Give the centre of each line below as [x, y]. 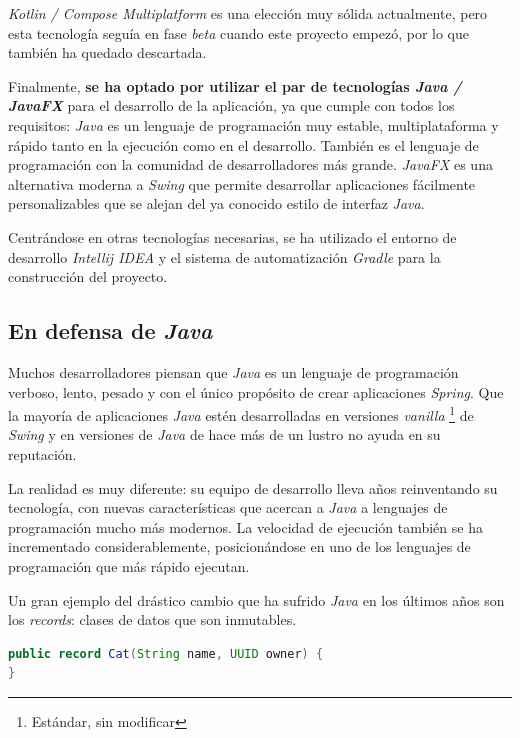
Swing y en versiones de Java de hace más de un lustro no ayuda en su [224, 434]
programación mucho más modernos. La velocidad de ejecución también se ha [245, 526]
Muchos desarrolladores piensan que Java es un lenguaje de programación [233, 371]
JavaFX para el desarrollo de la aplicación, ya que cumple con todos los [231, 105]
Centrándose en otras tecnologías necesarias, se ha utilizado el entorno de [232, 236]
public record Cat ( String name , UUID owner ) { [166, 653]
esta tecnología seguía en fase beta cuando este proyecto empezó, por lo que [239, 32]
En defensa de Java [110, 330]
